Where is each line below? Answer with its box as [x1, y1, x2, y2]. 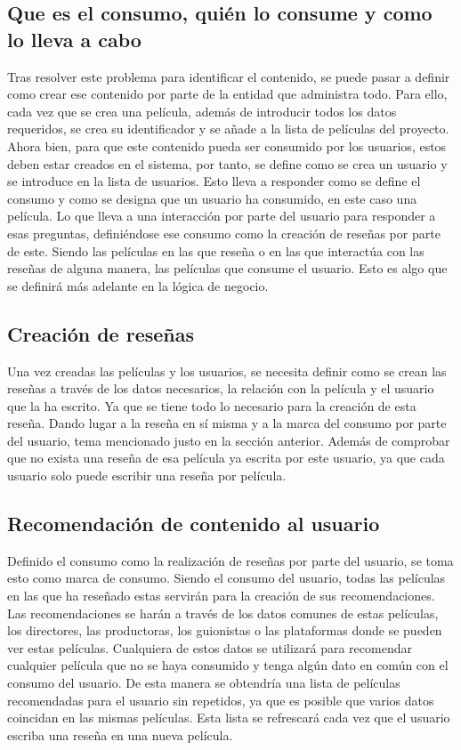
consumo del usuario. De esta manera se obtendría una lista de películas [7, 673, 400, 692]
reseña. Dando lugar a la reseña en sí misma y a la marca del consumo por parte [7, 414, 447, 432]
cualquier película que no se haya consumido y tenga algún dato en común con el [7, 656, 449, 674]
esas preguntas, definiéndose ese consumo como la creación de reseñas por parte [7, 223, 441, 242]
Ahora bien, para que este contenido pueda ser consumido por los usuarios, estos [7, 136, 447, 155]
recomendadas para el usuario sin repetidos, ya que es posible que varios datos [7, 690, 434, 709]
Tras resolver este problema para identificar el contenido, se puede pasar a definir [7, 67, 450, 85]
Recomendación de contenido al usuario [7, 510, 380, 537]
